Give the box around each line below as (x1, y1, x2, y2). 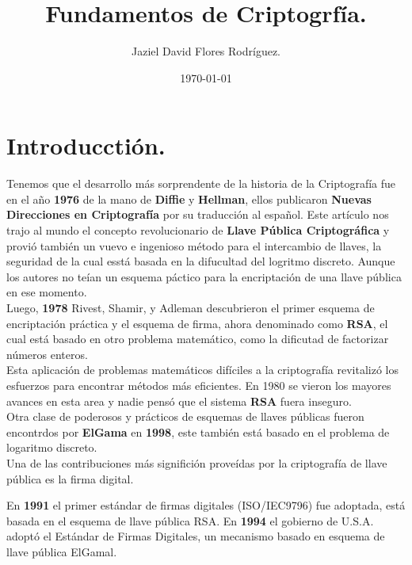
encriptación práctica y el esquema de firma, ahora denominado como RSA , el (6, 315, 388, 331)
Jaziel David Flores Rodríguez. (132, 43, 280, 59)
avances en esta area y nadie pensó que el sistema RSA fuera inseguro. (6, 392, 352, 409)
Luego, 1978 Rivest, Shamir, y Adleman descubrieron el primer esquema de (6, 300, 375, 315)
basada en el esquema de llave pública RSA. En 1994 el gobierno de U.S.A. (6, 512, 374, 529)
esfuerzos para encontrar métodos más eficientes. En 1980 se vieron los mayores (6, 376, 391, 393)
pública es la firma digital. (6, 470, 134, 487)
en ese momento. (6, 284, 87, 300)
